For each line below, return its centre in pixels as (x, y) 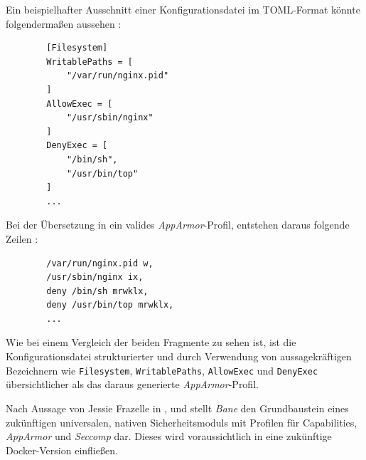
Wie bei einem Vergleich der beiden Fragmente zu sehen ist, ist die (151, 342)
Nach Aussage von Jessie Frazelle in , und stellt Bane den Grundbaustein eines (177, 408)
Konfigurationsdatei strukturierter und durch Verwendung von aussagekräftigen (179, 356)
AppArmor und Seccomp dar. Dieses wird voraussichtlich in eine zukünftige (169, 436)
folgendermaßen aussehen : (64, 23)
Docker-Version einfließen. (62, 450)
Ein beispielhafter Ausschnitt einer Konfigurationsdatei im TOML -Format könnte (183, 9)
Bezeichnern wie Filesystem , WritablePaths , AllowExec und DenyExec (162, 370)
